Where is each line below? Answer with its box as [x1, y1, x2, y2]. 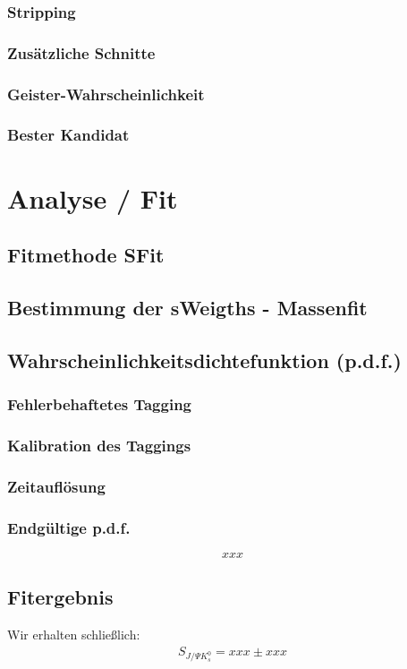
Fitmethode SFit [7, 241, 165, 269]
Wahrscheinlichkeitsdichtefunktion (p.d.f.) [7, 346, 402, 373]
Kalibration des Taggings [7, 433, 191, 456]
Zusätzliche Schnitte [7, 41, 156, 64]
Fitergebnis [7, 583, 114, 611]
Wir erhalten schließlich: [7, 625, 140, 644]
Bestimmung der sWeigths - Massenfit [7, 293, 368, 321]
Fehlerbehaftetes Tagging [7, 393, 191, 416]
